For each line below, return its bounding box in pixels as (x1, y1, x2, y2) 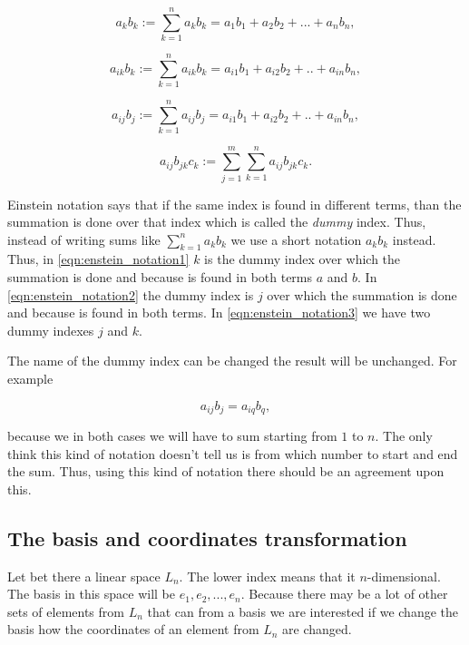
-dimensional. (366, 566, 441, 585)
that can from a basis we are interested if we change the (147, 601, 459, 621)
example (7, 369, 54, 388)
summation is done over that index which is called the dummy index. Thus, (7, 212, 426, 231)
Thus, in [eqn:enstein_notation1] (7, 249, 190, 269)
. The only (375, 426, 433, 445)
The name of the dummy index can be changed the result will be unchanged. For (7, 351, 457, 370)
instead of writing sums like (7, 230, 161, 249)
